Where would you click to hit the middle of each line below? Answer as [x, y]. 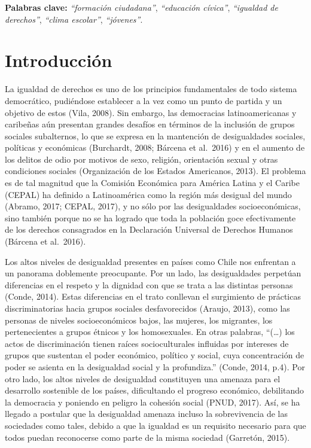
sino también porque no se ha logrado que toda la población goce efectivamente [150, 217]
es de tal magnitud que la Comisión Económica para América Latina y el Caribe [152, 183]
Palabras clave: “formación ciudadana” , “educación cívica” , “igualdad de [141, 7]
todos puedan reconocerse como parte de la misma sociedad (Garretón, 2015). [147, 437]
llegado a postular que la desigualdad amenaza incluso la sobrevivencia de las [146, 414]
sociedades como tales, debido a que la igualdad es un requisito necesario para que [155, 425]
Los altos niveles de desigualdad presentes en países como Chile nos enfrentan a [150, 261]
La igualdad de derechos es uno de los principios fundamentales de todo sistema [151, 89]
